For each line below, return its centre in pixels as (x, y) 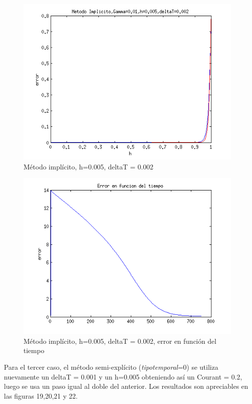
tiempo (34, 350)
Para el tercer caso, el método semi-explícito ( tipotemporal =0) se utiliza (111, 367)
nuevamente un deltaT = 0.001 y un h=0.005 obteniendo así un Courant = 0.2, (123, 376)
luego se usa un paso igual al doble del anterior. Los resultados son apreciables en (126, 386)
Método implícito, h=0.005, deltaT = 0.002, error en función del (120, 341)
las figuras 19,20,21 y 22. (41, 395)
